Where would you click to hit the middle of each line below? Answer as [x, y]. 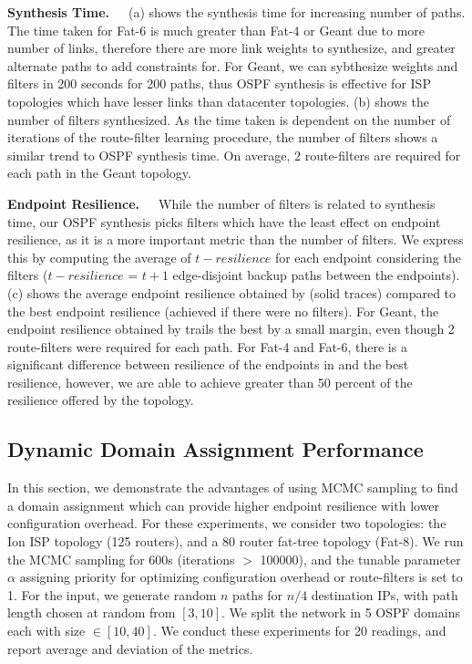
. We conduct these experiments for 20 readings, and [299, 631]
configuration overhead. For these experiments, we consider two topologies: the [227, 523]
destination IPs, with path [385, 594]
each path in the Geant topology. [99, 173]
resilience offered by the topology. [101, 400]
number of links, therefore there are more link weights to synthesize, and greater [231, 48]
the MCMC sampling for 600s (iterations [121, 559]
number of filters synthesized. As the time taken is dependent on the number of [229, 119]
